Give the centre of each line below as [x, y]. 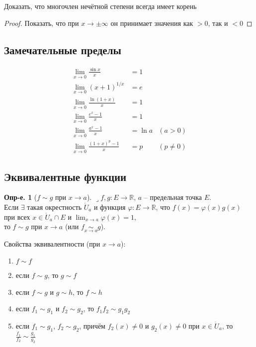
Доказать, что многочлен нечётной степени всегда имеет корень [100, 6]
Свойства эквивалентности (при [52, 244]
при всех [17, 217]
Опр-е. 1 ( [21, 197]
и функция [110, 207]
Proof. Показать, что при [42, 23]
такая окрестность [54, 207]
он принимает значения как [152, 23]
